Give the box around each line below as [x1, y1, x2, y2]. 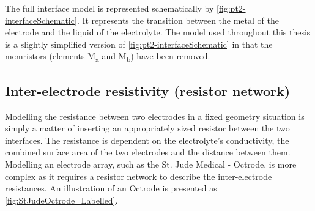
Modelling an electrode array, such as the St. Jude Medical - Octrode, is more [5, 158, 297, 171]
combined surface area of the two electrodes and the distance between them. [5, 146, 291, 158]
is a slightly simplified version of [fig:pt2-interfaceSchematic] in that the [5, 37, 273, 50]
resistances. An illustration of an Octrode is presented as [5, 182, 217, 194]
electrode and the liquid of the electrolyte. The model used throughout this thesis [5, 26, 311, 39]
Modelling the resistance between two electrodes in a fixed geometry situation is [5, 109, 305, 122]
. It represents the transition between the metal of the [76, 13, 279, 26]
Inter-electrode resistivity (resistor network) [5, 81, 291, 100]
